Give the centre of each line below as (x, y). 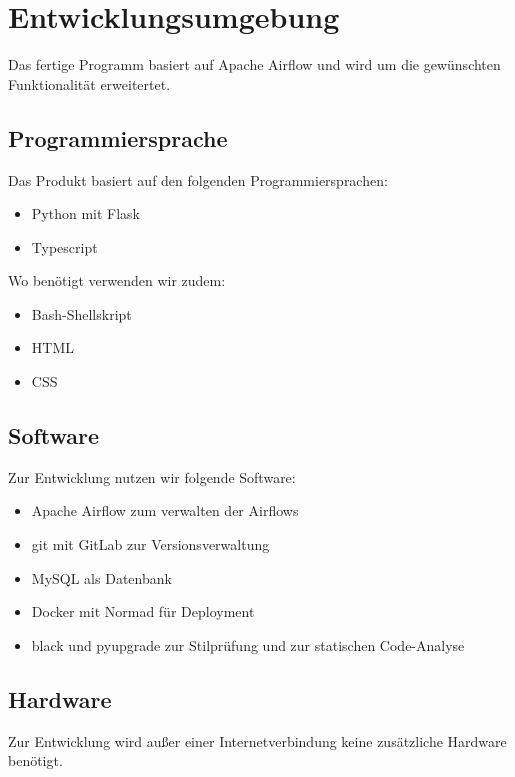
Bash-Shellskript (81, 313)
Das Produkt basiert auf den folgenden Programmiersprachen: (198, 179)
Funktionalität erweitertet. (89, 83)
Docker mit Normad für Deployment (143, 611)
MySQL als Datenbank (101, 577)
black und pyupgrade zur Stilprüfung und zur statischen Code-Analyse (248, 644)
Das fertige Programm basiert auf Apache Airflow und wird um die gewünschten (254, 64)
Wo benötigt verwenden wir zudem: (117, 280)
